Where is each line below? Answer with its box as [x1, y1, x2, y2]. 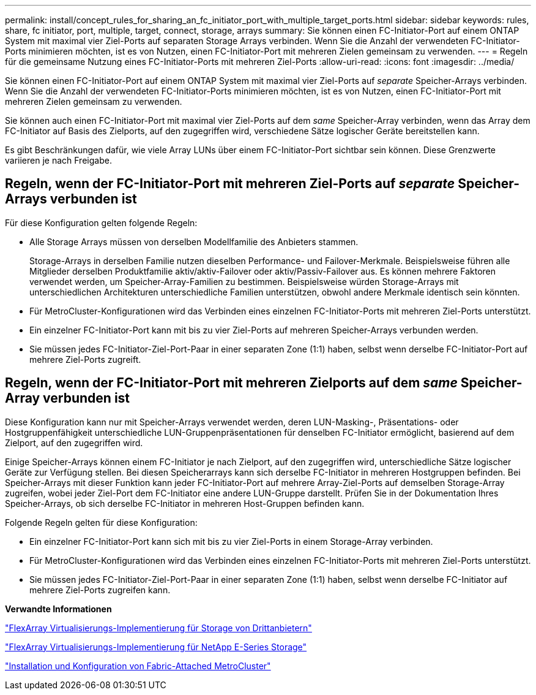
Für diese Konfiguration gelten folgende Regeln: [5, 217, 198, 228]
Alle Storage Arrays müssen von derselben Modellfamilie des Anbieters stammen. [29, 236, 359, 247]
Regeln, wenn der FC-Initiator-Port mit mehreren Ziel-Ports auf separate [5, 176, 455, 192]
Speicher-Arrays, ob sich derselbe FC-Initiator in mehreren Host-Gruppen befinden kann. [5, 498, 365, 509]
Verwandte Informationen [5, 603, 112, 614]
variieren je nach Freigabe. [5, 155, 112, 165]
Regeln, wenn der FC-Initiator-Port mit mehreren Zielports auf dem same [5, 375, 458, 391]
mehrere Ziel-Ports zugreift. [29, 354, 141, 365]
